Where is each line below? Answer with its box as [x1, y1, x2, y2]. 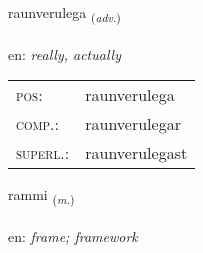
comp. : [16, 112, 59, 136]
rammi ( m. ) [8, 184, 75, 208]
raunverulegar [85, 112, 181, 136]
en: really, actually [8, 43, 121, 64]
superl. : [16, 141, 70, 165]
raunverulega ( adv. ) [8, 2, 121, 25]
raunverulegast [85, 141, 188, 165]
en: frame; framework [8, 226, 138, 247]
